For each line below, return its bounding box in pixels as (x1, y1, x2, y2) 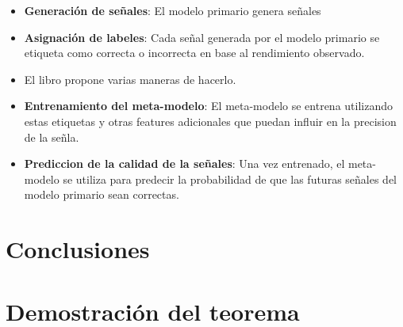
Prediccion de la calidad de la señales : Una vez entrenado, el (24, 155, 345, 172)
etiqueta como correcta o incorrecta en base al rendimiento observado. (24, 44, 365, 61)
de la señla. (24, 128, 79, 145)
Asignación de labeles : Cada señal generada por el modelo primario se (24, 29, 380, 45)
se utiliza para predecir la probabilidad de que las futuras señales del (63, 170, 397, 187)
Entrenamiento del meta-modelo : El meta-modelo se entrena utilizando (24, 97, 393, 114)
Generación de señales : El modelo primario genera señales (24, 2, 321, 18)
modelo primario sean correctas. (24, 186, 179, 203)
